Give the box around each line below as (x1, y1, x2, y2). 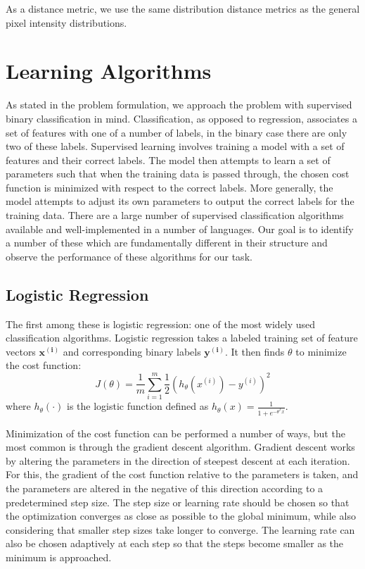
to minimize (295, 344, 347, 358)
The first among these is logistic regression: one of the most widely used (6, 316, 316, 331)
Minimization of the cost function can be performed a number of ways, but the (6, 425, 345, 440)
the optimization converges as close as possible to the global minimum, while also (6, 508, 356, 523)
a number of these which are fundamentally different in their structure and (6, 235, 328, 250)
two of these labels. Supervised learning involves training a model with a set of (6, 139, 345, 154)
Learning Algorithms (6, 56, 212, 85)
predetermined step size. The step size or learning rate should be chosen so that (6, 494, 350, 509)
